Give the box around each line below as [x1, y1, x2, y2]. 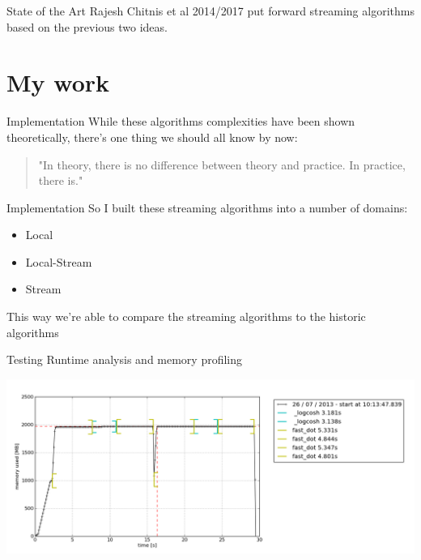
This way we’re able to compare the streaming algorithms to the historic [6, 308, 366, 325]
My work [6, 66, 110, 99]
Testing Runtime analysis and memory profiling [6, 351, 243, 368]
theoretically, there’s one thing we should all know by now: [6, 128, 298, 145]
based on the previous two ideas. [6, 18, 168, 35]
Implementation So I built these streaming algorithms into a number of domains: [6, 199, 408, 216]
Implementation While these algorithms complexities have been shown [6, 113, 355, 130]
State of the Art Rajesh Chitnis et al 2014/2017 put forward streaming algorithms [6, 2, 415, 19]
